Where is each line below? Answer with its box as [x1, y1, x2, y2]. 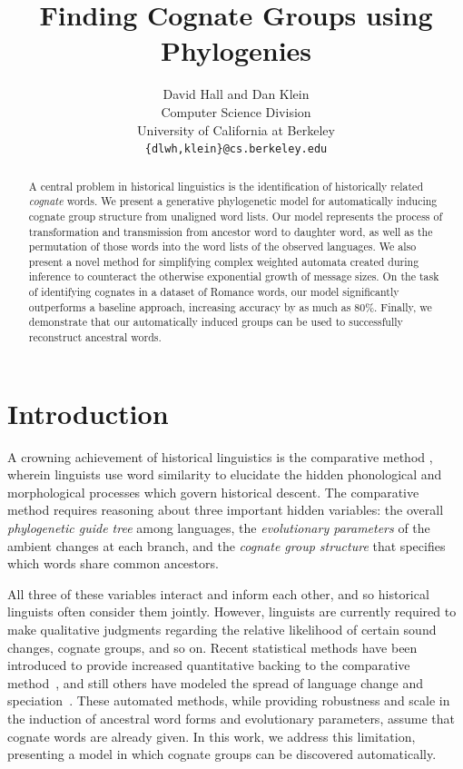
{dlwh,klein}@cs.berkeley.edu [144, 143, 328, 156]
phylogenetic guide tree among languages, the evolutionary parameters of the [7, 518, 430, 537]
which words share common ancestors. [7, 554, 219, 573]
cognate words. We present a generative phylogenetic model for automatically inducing [28, 193, 438, 209]
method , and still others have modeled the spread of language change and [7, 673, 424, 692]
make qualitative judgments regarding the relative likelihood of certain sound [7, 620, 437, 639]
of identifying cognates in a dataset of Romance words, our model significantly [28, 284, 399, 300]
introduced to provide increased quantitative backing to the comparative [7, 656, 410, 675]
